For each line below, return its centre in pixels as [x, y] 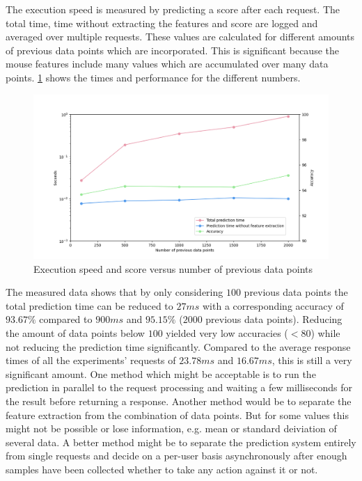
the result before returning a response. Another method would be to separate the [179, 401]
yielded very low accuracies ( [227, 332]
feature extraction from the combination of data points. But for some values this [177, 415]
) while [325, 332]
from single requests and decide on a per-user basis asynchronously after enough [176, 456]
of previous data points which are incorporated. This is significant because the [172, 50]
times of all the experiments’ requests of [91, 360]
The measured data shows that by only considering [115, 292]
